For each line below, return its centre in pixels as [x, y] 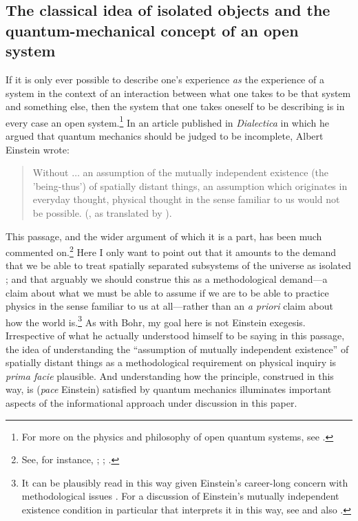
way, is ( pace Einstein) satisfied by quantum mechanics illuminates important [169, 389]
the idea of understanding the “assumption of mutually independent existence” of [177, 349]
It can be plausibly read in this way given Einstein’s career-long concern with [185, 482]
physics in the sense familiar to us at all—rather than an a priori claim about [169, 306]
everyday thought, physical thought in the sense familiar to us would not [186, 199]
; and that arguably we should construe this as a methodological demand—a [167, 279]
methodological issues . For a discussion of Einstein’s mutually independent [180, 496]
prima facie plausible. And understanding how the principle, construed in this [170, 375]
